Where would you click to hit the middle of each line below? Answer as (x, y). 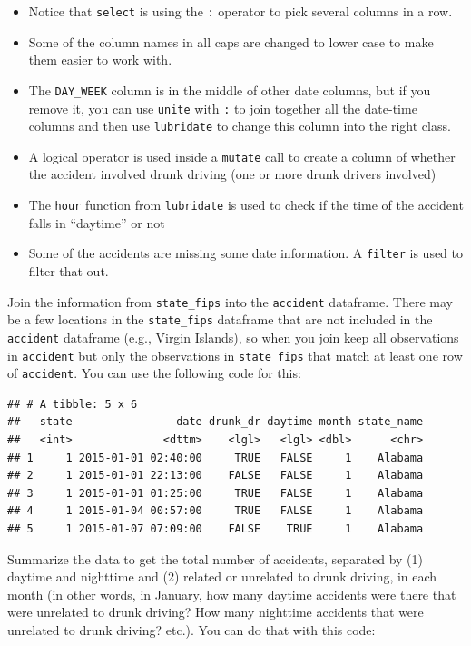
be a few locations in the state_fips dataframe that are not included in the (220, 319)
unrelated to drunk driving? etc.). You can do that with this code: (191, 629)
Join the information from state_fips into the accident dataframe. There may (230, 301)
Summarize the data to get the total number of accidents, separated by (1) (215, 558)
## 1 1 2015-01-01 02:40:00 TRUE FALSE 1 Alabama (216, 457)
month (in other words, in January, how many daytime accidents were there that (232, 594)
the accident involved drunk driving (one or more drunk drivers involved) (232, 174)
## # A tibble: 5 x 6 (73, 404)
